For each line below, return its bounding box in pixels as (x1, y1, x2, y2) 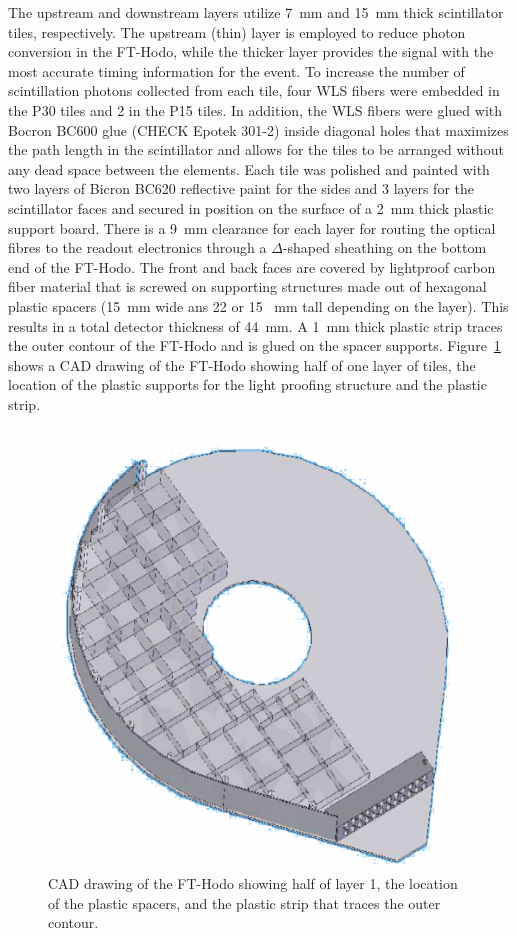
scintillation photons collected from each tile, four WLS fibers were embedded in (8, 80, 500, 101)
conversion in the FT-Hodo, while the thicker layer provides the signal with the (8, 41, 494, 62)
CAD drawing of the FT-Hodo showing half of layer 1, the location (48, 873, 458, 894)
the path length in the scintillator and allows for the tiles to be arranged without (8, 139, 504, 160)
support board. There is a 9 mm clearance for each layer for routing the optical (8, 217, 496, 238)
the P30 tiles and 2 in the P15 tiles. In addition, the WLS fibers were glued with (8, 99, 503, 120)
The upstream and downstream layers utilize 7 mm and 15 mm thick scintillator (8, 2, 504, 22)
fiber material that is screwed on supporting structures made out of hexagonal (8, 276, 487, 297)
